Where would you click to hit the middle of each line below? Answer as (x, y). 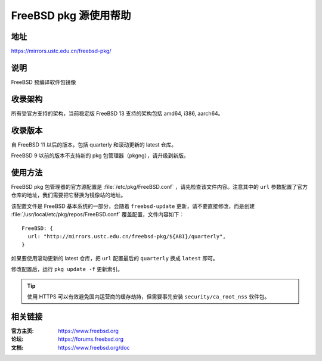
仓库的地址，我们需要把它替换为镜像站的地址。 (69, 195)
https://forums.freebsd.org (91, 339)
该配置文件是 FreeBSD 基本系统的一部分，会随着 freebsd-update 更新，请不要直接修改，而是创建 (133, 206)
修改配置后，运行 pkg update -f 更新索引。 (67, 269)
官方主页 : (22, 331)
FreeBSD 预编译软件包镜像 (44, 82)
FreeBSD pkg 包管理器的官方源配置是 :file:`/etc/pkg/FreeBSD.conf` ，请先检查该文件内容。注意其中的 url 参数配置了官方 (160, 187)
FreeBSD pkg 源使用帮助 (71, 15)
